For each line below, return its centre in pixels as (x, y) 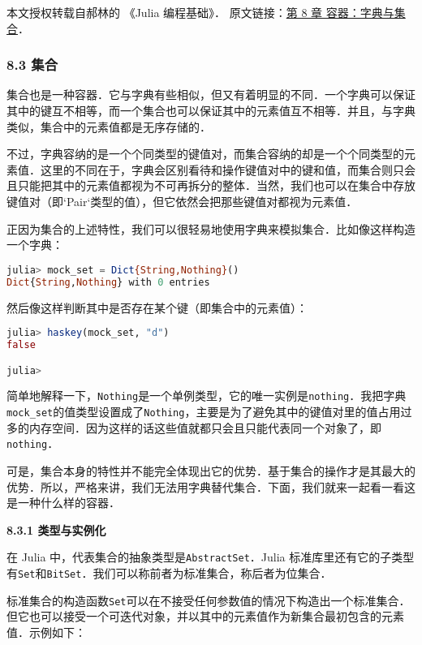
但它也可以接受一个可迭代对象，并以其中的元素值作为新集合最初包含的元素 (205, 616)
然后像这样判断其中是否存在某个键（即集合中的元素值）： (157, 307)
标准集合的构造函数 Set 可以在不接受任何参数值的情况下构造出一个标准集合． (209, 600)
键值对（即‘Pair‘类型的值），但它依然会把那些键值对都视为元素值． (182, 201)
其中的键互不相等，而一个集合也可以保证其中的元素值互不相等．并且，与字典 (211, 110)
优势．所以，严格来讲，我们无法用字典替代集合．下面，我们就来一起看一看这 (211, 486)
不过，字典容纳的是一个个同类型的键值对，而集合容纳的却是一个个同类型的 (205, 154)
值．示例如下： (46, 632)
